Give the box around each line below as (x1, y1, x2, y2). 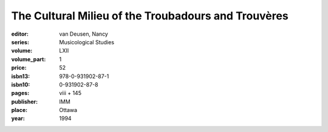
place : (11, 107, 28, 114)
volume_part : (11, 55, 46, 63)
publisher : (11, 97, 38, 105)
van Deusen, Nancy (59, 30, 109, 38)
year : (11, 115, 26, 122)
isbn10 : (11, 81, 30, 88)
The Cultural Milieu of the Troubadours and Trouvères (11, 9, 289, 22)
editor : (11, 30, 29, 38)
